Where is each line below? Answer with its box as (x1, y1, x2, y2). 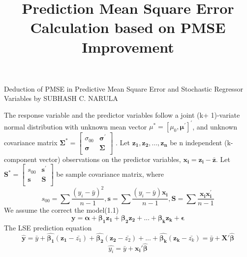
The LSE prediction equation (4, 222, 92, 232)
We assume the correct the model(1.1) (4, 205, 119, 215)
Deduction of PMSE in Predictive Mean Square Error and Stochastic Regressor (4, 83, 243, 94)
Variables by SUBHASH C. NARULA (4, 93, 118, 103)
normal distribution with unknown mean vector (4, 121, 147, 131)
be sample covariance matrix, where (56, 169, 164, 179)
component (4, 154, 37, 164)
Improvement (82, 36, 174, 57)
